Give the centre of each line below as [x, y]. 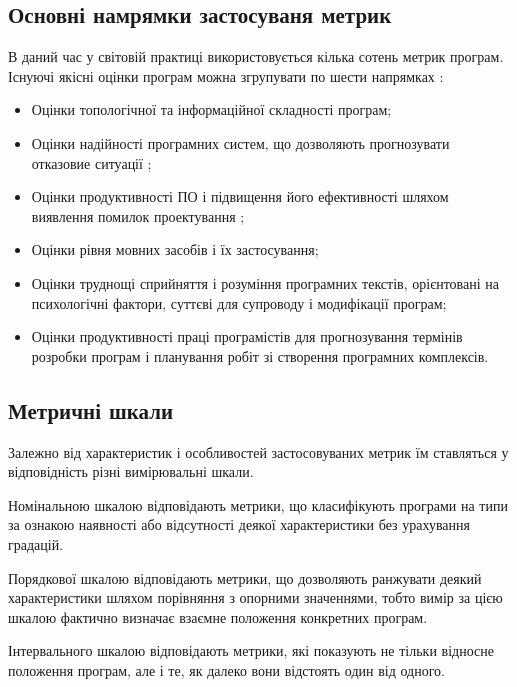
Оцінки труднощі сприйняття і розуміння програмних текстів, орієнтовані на [265, 282]
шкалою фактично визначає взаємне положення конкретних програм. [218, 616]
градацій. [36, 543]
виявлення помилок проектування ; [138, 215]
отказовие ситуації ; [91, 162]
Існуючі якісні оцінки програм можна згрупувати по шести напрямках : [226, 75]
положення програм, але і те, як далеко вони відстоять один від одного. [226, 669]
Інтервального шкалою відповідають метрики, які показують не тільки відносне [251, 650]
